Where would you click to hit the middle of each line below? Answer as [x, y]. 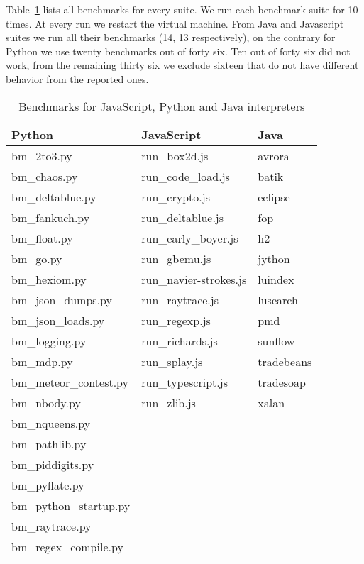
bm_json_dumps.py [62, 299]
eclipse [274, 197]
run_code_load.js [186, 176]
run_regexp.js [176, 320]
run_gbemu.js [176, 258]
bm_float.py [42, 238]
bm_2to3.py [42, 155]
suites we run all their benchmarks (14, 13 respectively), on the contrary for [171, 37]
